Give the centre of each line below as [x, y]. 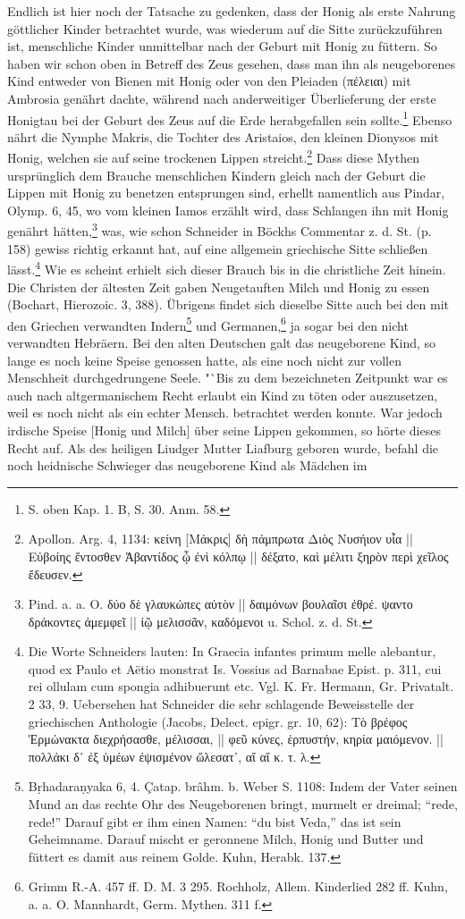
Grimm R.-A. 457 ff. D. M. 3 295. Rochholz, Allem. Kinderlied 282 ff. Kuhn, [238, 886]
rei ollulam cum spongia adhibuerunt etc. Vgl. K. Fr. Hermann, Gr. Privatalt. [241, 686]
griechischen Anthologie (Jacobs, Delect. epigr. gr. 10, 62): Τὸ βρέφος [218, 721]
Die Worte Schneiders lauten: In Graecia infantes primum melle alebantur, [232, 651]
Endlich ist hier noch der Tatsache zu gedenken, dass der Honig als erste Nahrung [232, 11]
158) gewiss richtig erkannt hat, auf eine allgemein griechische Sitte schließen [218, 248]
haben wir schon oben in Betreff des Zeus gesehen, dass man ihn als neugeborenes [231, 63]
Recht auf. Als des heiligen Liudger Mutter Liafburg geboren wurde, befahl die [223, 447]
